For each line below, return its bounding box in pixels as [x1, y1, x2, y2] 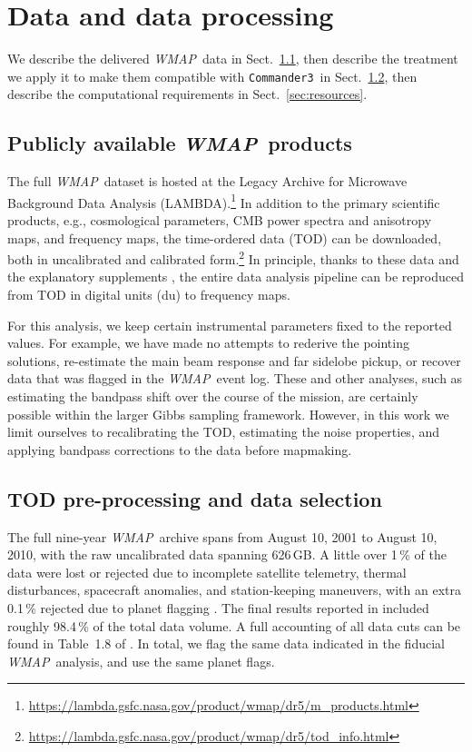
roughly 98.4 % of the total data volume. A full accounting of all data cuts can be [7, 616, 461, 635]
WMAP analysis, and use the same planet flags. [7, 651, 275, 670]
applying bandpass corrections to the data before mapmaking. [7, 440, 352, 459]
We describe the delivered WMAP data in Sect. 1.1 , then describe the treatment [7, 49, 458, 68]
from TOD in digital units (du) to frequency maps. [7, 285, 290, 304]
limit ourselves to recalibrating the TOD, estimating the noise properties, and [7, 422, 439, 441]
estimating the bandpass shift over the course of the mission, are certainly [7, 387, 418, 406]
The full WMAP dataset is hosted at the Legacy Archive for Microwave [7, 172, 408, 191]
